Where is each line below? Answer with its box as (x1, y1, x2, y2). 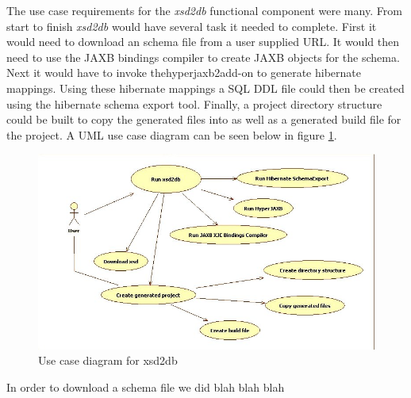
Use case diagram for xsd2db (38, 352, 178, 369)
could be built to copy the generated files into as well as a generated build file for (6, 111, 401, 128)
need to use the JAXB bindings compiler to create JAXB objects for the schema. (6, 48, 400, 65)
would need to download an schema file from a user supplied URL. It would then (6, 33, 399, 50)
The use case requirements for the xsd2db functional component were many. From (6, 2, 402, 18)
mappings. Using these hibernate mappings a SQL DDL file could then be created (6, 79, 405, 96)
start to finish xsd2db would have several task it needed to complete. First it (6, 17, 377, 34)
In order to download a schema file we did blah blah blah (6, 379, 285, 396)
